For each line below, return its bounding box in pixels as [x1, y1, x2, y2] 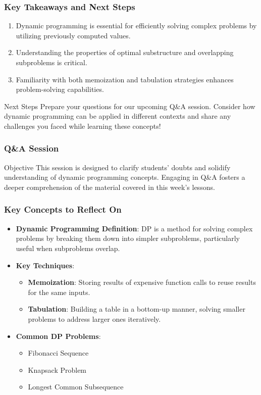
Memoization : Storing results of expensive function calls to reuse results [28, 277, 256, 287]
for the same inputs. [28, 286, 90, 297]
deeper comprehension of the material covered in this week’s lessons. [4, 181, 215, 192]
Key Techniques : [16, 260, 75, 270]
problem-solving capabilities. [16, 84, 104, 94]
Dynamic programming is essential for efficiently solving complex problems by [16, 20, 257, 31]
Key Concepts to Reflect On [4, 203, 122, 216]
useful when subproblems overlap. [16, 242, 120, 253]
